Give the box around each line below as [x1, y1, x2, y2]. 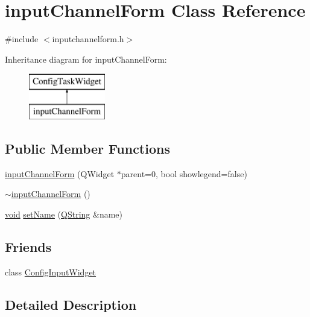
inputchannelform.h [52, 33, 124, 45]
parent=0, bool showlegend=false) [121, 167, 247, 180]
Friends [5, 237, 52, 256]
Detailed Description [5, 295, 137, 313]
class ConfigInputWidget [5, 265, 96, 278]
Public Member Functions [5, 139, 170, 157]
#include [5, 33, 39, 45]
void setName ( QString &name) [5, 207, 122, 220]
